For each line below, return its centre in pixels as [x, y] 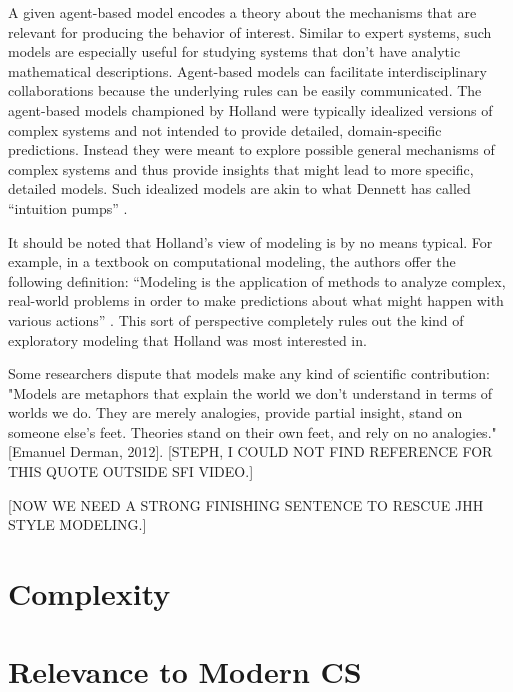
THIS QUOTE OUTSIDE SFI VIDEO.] [131, 471]
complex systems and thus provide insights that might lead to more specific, [241, 168]
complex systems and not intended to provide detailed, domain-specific [225, 129]
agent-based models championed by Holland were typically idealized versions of [250, 109]
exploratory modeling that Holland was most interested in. [187, 339]
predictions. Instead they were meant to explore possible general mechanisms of [251, 149]
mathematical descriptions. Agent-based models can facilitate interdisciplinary [247, 70]
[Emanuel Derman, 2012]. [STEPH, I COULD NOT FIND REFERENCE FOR [250, 451]
